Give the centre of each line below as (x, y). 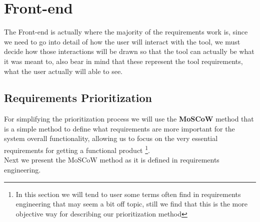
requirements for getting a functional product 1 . (77, 149)
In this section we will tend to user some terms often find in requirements (128, 194)
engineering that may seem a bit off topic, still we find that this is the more (131, 204)
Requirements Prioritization (78, 98)
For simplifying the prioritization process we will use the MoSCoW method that (129, 119)
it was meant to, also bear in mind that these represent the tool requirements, (123, 61)
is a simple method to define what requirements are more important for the (119, 128)
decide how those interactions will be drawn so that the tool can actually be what (129, 51)
